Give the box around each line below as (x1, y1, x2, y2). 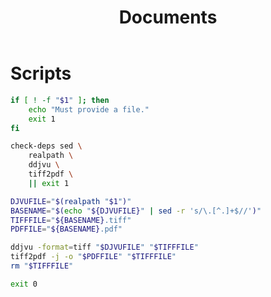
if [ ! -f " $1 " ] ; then (10, 95, 110, 105)
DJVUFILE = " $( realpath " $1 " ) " (10, 196, 132, 206)
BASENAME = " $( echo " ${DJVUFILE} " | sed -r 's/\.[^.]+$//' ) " (10, 206, 262, 216)
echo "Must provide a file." (28, 104, 150, 115)
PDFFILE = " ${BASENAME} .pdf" (10, 224, 123, 235)
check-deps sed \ (10, 141, 83, 151)
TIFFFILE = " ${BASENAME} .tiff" (10, 215, 132, 225)
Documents (118, 6, 218, 29)
